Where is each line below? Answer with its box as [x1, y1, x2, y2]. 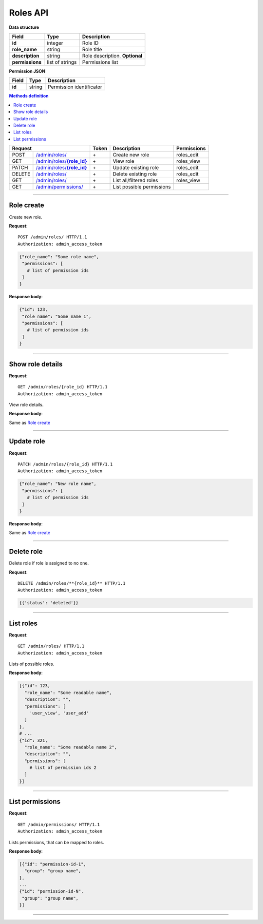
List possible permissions [113, 183, 171, 190]
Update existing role [113, 164, 159, 171]
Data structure [9, 24, 39, 30]
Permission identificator [48, 83, 102, 90]
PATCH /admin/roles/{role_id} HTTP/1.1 [18, 461, 113, 467]
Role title [82, 46, 102, 53]
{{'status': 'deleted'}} [19, 600, 79, 606]
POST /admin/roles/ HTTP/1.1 [18, 234, 87, 240]
